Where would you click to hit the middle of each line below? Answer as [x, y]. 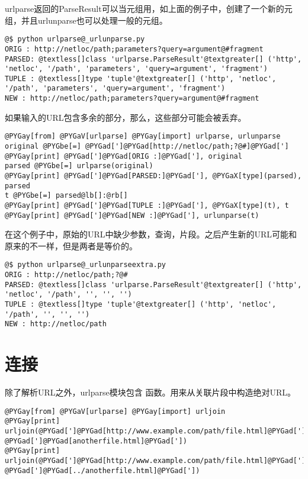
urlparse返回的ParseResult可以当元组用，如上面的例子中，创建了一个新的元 [149, 8]
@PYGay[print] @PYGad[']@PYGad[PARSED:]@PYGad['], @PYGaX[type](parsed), [153, 176]
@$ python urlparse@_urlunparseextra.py [86, 265]
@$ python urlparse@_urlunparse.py [75, 39]
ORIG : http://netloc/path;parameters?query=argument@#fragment [134, 49]
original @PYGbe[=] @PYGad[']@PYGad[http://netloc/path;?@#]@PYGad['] [147, 147]
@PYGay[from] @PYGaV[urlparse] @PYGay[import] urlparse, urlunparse [143, 136]
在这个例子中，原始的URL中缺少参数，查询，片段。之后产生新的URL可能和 [151, 234]
